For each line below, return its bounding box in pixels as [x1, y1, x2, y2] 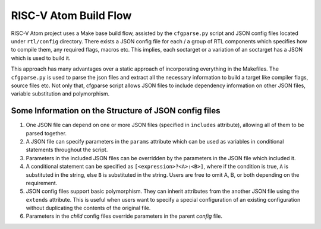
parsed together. [26, 129, 67, 136]
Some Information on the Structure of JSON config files [11, 106, 221, 116]
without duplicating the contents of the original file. [26, 205, 151, 212]
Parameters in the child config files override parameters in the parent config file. [26, 212, 223, 220]
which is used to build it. [11, 54, 71, 62]
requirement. [26, 179, 58, 186]
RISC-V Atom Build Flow [11, 9, 132, 22]
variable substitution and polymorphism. [11, 90, 110, 97]
